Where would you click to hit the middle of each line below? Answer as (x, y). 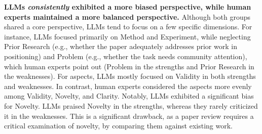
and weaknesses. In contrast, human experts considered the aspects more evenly (128, 86)
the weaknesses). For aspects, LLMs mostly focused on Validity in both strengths (130, 76)
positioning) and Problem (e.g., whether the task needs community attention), (126, 56)
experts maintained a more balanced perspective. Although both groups (127, 16)
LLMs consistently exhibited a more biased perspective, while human (128, 7)
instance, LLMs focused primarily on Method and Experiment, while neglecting (127, 36)
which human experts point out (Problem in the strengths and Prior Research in (129, 66)
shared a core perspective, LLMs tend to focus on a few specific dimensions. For (128, 27)
